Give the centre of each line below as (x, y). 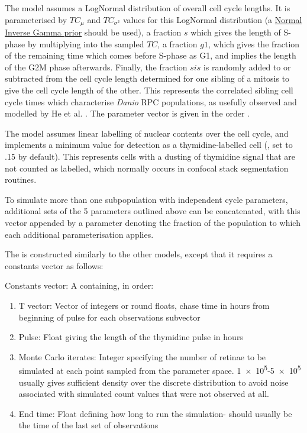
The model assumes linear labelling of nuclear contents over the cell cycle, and (147, 133)
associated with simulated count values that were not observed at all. (144, 394)
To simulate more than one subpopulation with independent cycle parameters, (146, 199)
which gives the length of (236, 32)
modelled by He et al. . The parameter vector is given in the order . (127, 113)
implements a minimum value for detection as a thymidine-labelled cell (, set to (149, 145)
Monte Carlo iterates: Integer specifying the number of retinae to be (142, 356)
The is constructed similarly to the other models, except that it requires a (139, 254)
